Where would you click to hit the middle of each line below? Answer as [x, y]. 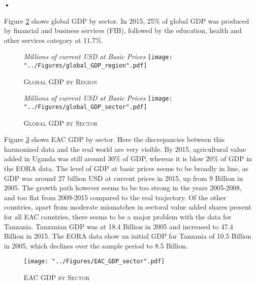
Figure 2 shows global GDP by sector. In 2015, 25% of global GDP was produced [127, 20]
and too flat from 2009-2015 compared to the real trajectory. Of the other [115, 197]
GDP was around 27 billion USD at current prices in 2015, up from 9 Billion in [124, 178]
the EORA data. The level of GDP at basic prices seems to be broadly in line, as [126, 168]
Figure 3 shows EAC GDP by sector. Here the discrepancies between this [114, 139]
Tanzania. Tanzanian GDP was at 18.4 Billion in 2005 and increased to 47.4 [119, 226]
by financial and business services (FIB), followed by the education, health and [123, 30]
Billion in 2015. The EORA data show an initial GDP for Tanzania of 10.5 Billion [128, 236]
